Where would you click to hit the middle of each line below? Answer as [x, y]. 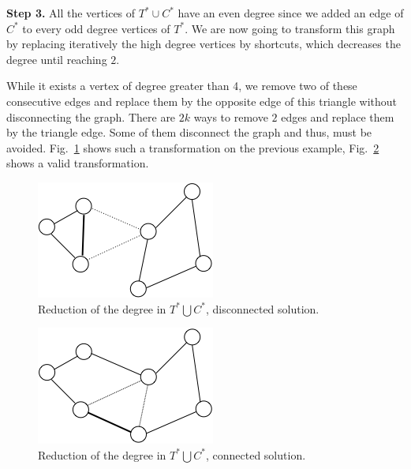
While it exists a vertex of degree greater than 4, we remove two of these [182, 86]
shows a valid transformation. [78, 163]
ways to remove [231, 116]
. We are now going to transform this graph [290, 28]
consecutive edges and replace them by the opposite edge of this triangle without [202, 101]
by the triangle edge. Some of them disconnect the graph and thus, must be [189, 132]
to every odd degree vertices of [96, 28]
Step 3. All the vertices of [71, 13]
